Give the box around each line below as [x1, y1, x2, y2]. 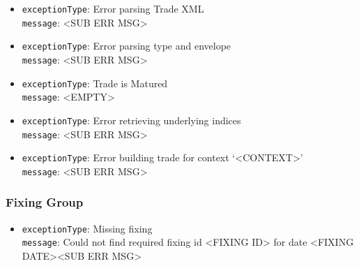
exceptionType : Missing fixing [22, 221, 153, 235]
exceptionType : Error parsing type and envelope [22, 38, 231, 53]
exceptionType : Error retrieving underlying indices [22, 112, 241, 127]
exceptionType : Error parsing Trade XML [22, 1, 204, 15]
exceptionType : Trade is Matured [22, 75, 168, 90]
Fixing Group [6, 193, 84, 211]
